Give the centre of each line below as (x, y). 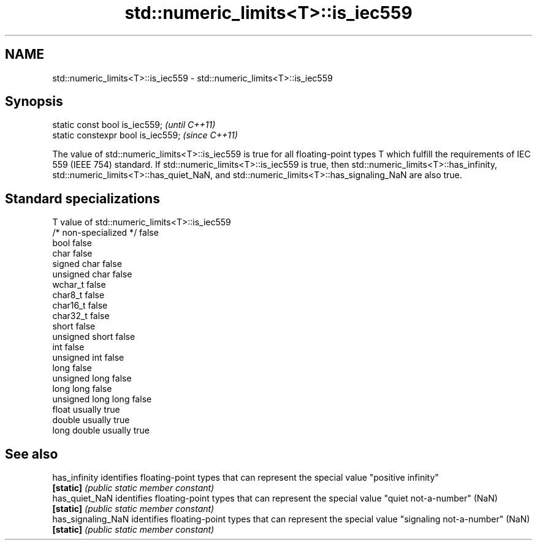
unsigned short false (94, 337)
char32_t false (81, 316)
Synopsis (34, 102)
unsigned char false (92, 274)
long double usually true (101, 430)
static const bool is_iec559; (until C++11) (134, 125)
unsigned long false (92, 378)
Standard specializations (82, 198)
